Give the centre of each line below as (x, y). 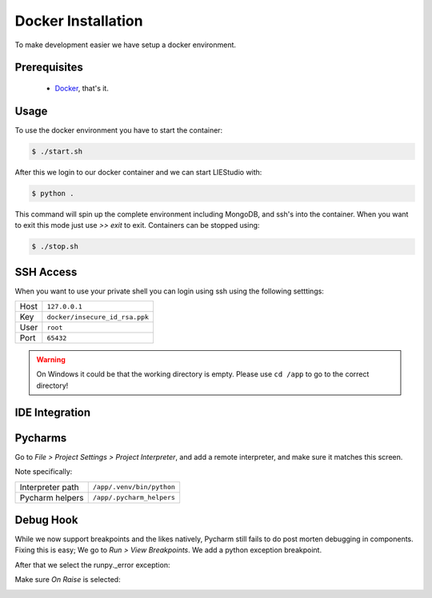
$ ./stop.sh (55, 247)
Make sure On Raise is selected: (68, 580)
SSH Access (46, 272)
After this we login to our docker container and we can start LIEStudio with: (138, 172)
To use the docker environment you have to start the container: (119, 130)
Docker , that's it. (82, 88)
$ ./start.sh (57, 151)
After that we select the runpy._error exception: (92, 564)
